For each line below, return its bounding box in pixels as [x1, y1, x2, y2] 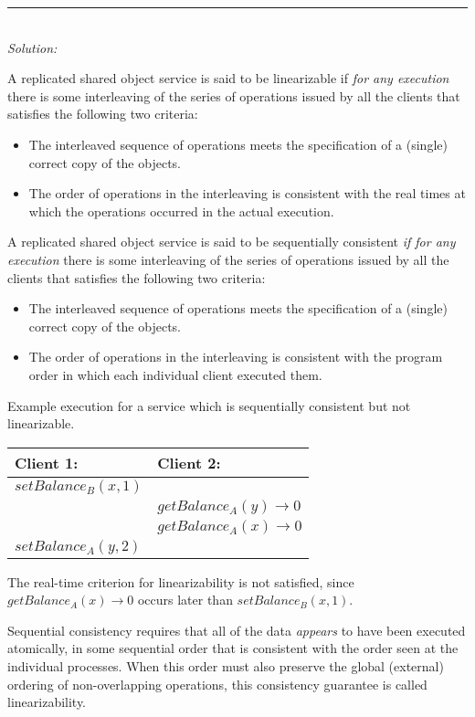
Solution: [7, 37, 58, 57]
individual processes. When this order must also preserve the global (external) [7, 657, 444, 676]
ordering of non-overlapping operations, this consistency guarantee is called [7, 674, 427, 693]
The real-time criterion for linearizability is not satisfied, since [7, 572, 354, 591]
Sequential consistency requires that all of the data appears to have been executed [7, 620, 466, 639]
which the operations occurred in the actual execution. [28, 201, 334, 220]
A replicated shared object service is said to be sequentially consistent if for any [7, 232, 456, 251]
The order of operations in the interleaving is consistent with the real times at [28, 184, 466, 203]
